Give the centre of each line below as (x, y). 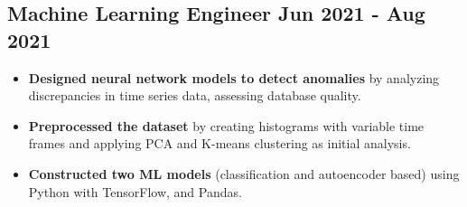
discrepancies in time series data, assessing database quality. (195, 95)
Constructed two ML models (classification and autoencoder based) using (244, 173)
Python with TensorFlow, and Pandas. (135, 191)
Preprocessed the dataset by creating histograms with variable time (226, 125)
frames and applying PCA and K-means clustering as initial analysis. (219, 143)
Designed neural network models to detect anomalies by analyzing (234, 77)
